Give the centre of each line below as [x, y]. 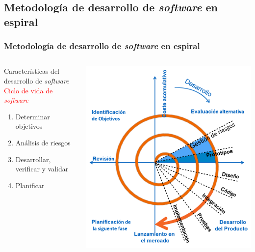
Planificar [30, 185]
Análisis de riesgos [43, 142]
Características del [32, 71]
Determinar [33, 116]
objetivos [29, 126]
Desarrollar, [33, 159]
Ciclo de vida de [28, 90]
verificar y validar [42, 169]
